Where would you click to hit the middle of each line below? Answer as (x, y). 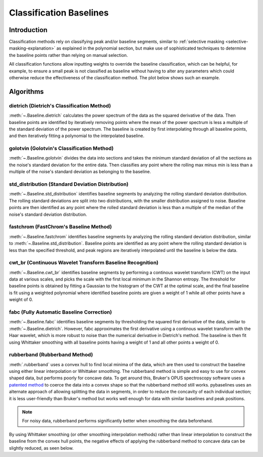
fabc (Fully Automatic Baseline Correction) (60, 312)
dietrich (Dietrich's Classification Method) (60, 105)
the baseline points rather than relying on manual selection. (68, 55)
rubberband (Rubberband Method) (51, 355)
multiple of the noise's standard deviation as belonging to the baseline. (80, 172)
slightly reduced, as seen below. (41, 448)
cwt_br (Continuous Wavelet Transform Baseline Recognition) (84, 263)
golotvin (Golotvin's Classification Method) (61, 148)
